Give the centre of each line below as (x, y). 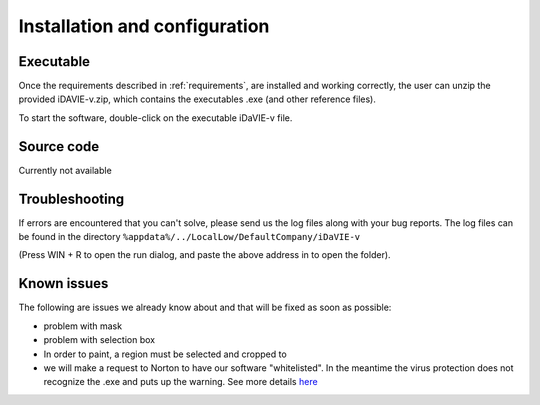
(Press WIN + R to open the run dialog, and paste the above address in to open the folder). (204, 255)
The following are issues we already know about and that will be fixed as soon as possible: (205, 307)
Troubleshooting (71, 198)
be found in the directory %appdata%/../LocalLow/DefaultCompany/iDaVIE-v (189, 237)
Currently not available (65, 170)
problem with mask (83, 326)
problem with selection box (99, 340)
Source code (59, 146)
